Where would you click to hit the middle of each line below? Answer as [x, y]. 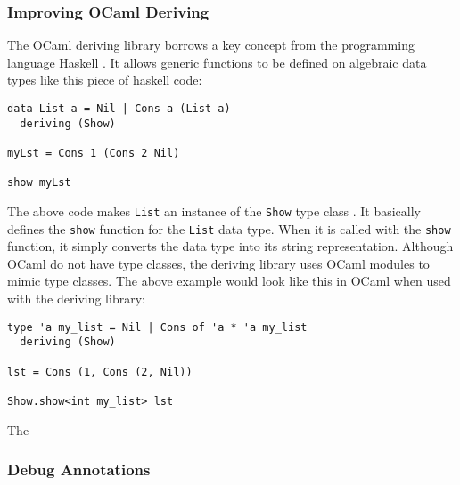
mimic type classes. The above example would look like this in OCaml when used [229, 281]
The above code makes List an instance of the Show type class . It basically [214, 210]
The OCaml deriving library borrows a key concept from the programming [211, 45]
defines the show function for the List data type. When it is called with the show [229, 228]
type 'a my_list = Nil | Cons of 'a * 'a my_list [157, 327]
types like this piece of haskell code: [105, 80]
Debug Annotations [79, 469]
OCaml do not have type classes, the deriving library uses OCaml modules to [218, 263]
